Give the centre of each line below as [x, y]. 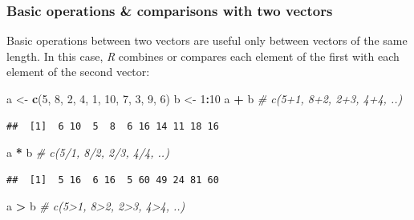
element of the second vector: [78, 72]
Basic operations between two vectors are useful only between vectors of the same [207, 40]
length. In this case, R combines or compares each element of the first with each [203, 56]
